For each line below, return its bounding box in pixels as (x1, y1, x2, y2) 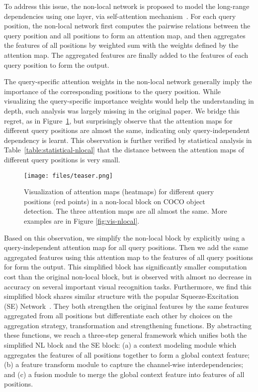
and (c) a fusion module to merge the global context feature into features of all (4, 369, 245, 379)
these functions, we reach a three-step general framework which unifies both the (4, 330, 247, 340)
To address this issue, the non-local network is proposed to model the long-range (4, 1, 250, 11)
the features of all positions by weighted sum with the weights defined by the (4, 40, 239, 50)
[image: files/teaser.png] (24, 172, 113, 179)
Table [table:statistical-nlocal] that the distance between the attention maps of (4, 144, 244, 155)
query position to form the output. (4, 59, 109, 70)
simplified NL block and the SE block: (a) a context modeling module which (4, 340, 237, 350)
